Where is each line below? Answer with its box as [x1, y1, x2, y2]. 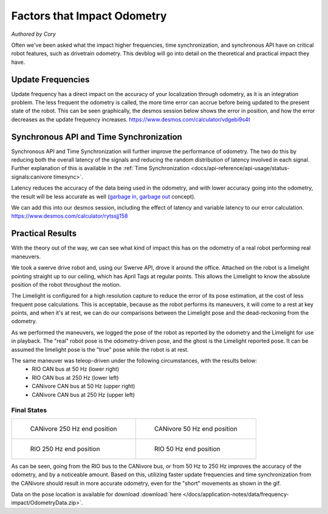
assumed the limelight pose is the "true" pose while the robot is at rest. [11, 346, 189, 353]
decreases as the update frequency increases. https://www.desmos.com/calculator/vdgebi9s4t [11, 115, 250, 123]
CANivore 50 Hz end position [154, 424, 237, 433]
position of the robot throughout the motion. [11, 281, 121, 288]
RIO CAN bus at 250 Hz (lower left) [32, 374, 119, 381]
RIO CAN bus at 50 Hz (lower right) [32, 365, 120, 373]
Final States [11, 406, 47, 414]
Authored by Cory [11, 30, 56, 38]
